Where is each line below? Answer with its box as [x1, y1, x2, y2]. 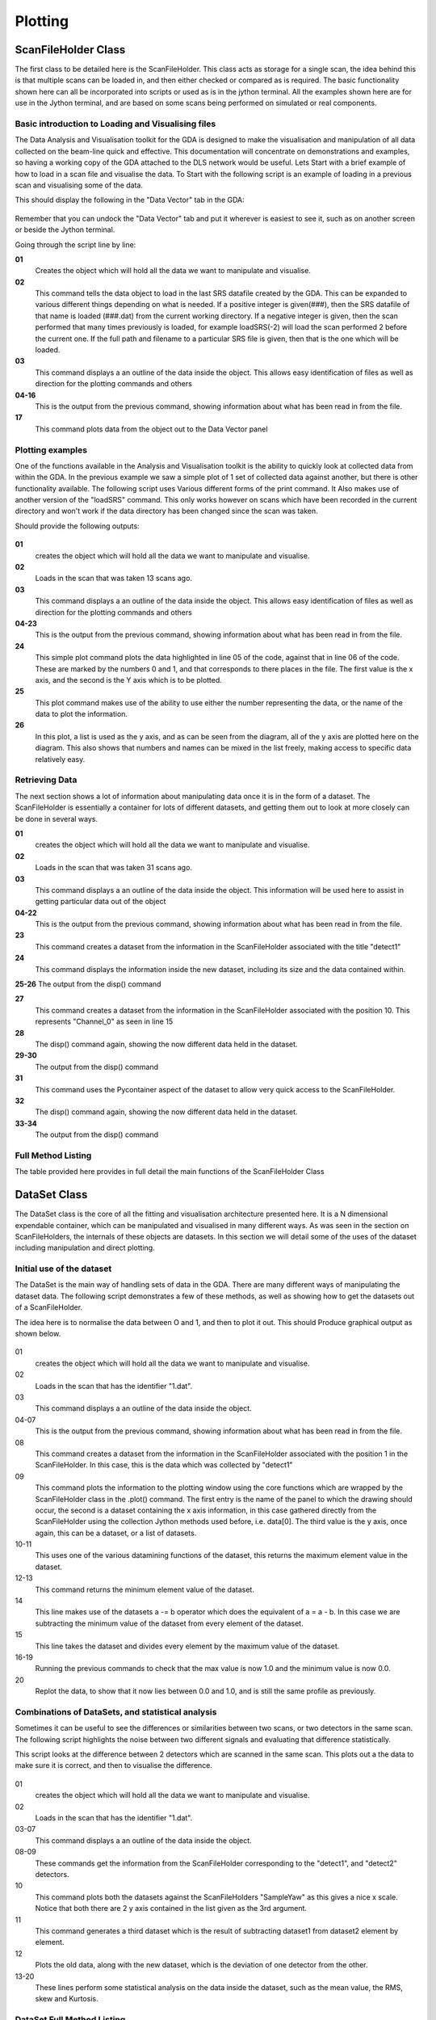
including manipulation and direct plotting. [15, 1243, 155, 1252]
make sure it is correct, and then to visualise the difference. [15, 1761, 213, 1770]
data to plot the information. [35, 709, 128, 719]
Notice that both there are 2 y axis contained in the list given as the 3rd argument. [35, 1904, 307, 1913]
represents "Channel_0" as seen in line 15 [35, 1016, 174, 1026]
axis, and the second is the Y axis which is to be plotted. [35, 675, 222, 684]
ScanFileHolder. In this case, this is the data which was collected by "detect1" [35, 1460, 293, 1470]
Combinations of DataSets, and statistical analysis [15, 1706, 217, 1717]
